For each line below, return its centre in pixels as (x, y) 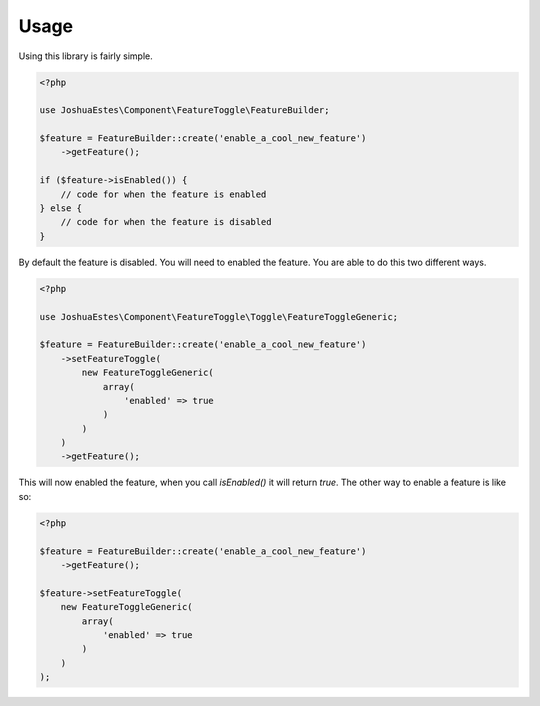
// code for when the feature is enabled (163, 194)
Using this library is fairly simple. (86, 56)
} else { (61, 208)
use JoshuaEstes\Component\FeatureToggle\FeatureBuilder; (184, 110)
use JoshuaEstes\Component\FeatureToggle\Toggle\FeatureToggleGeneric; (219, 316)
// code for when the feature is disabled (166, 222)
